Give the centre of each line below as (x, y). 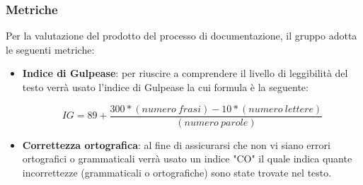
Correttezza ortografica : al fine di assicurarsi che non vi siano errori (176, 144)
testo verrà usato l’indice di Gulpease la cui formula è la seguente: (165, 87)
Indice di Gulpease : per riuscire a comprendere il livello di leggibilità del (185, 73)
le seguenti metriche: (50, 49)
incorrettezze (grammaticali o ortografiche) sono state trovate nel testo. (177, 172)
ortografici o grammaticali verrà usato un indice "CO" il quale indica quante (187, 159)
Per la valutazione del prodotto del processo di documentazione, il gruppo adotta (181, 36)
